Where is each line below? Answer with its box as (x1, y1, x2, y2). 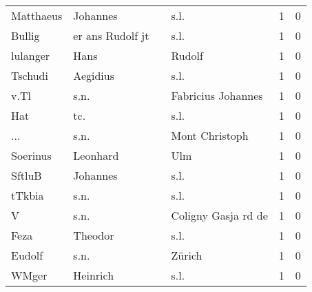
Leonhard (73, 147, 119, 163)
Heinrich (73, 267, 114, 283)
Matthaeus (11, 8, 63, 23)
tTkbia (11, 187, 44, 203)
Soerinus (11, 147, 52, 163)
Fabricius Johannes (171, 87, 263, 103)
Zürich (171, 247, 202, 263)
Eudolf (11, 247, 43, 263)
